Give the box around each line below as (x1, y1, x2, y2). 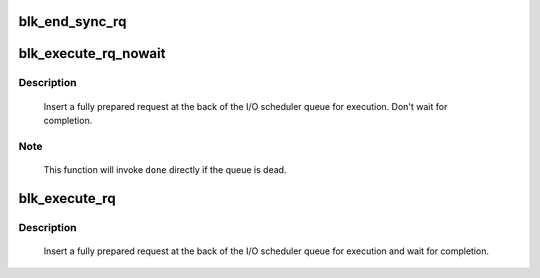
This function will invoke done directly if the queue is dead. (43, 163, 287, 175)
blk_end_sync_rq (18, 13, 127, 30)
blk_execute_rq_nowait (18, 45, 166, 62)
